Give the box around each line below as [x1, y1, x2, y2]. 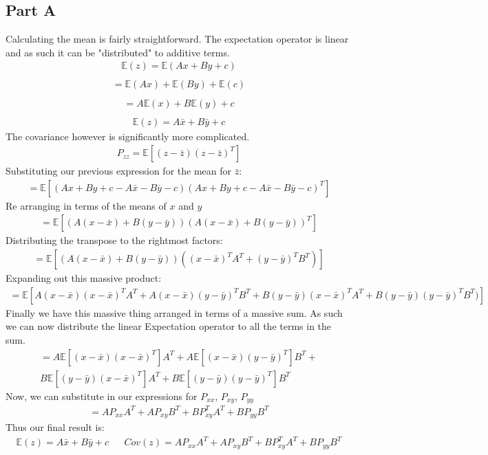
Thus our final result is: [6, 420, 105, 434]
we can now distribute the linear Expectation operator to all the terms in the [6, 319, 332, 333]
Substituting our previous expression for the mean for [6, 164, 231, 178]
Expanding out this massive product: [6, 271, 162, 285]
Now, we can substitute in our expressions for [6, 388, 198, 403]
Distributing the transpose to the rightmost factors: [6, 233, 223, 247]
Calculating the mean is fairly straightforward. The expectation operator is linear [6, 32, 349, 46]
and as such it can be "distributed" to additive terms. [6, 45, 230, 59]
